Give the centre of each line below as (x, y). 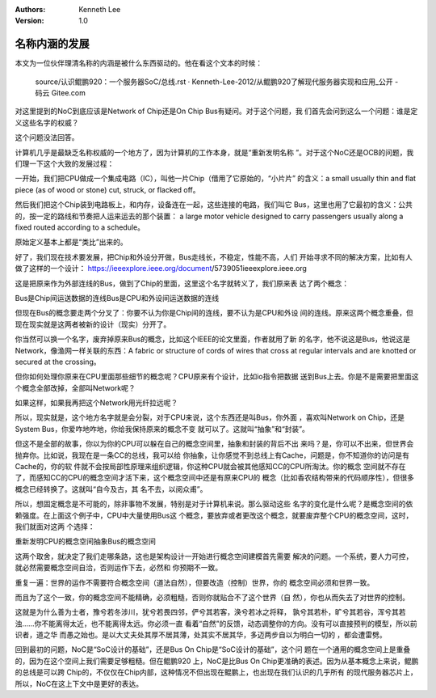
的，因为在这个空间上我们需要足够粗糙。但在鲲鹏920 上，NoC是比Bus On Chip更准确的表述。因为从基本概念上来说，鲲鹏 (217, 661)
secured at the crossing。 (58, 362)
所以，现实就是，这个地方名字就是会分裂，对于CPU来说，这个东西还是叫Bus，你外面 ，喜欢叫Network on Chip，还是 (210, 417)
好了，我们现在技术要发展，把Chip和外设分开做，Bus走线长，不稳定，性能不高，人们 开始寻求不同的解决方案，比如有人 (214, 257)
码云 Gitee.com (61, 93)
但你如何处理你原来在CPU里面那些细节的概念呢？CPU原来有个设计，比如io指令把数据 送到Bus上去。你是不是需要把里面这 (217, 377)
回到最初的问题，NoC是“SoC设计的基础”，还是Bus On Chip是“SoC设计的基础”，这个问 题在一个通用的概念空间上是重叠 (213, 649)
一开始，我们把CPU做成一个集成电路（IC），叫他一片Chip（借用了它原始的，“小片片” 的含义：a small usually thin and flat (215, 179)
